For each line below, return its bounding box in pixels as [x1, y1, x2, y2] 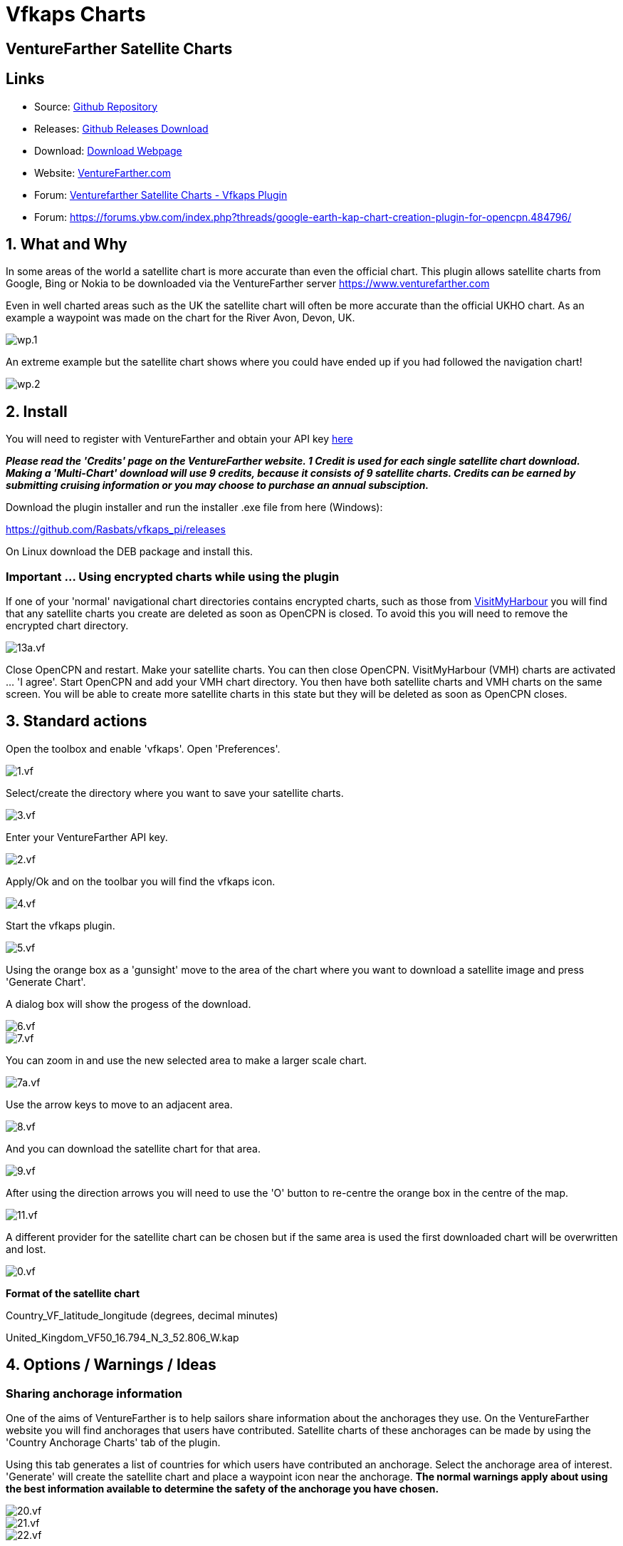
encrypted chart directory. [6, 619, 129, 632]
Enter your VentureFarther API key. [6, 830, 168, 843]
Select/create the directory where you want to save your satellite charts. [6, 786, 344, 799]
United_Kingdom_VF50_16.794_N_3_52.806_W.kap [6, 1331, 239, 1344]
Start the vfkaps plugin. [6, 919, 115, 932]
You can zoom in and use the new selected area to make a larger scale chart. [6, 1053, 367, 1066]
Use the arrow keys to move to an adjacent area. [6, 1098, 233, 1110]
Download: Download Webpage [34, 144, 182, 157]
